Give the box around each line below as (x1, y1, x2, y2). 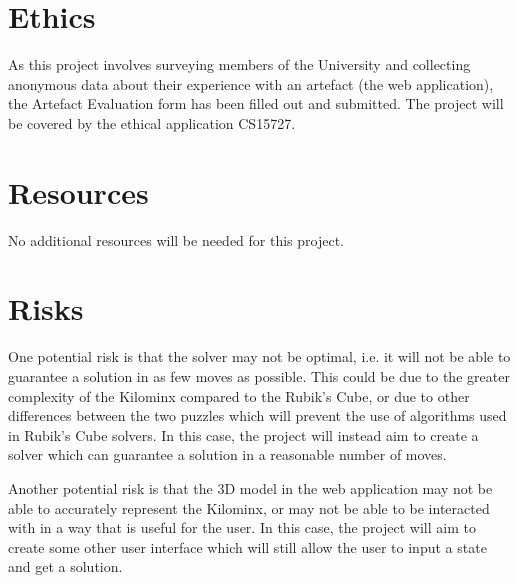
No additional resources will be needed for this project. (8, 229, 345, 250)
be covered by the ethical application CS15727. (8, 112, 296, 133)
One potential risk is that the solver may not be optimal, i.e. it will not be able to (8, 346, 511, 367)
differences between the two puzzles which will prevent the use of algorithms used (8, 405, 507, 426)
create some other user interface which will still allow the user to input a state (8, 536, 487, 557)
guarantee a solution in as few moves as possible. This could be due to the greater (8, 365, 510, 386)
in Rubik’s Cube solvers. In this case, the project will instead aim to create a (8, 424, 479, 445)
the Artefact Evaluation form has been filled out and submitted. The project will (8, 93, 504, 114)
